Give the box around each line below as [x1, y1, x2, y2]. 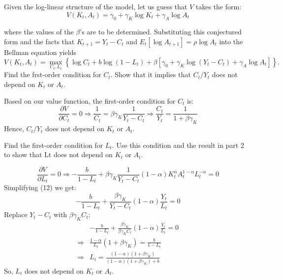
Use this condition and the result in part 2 [116, 139, 244, 150]
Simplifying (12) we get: [4, 182, 76, 193]
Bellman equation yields [4, 47, 76, 57]
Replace [4, 209, 28, 220]
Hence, [4, 123, 24, 134]
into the [219, 36, 243, 46]
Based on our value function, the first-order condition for [4, 95, 176, 106]
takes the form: [195, 1, 242, 11]
